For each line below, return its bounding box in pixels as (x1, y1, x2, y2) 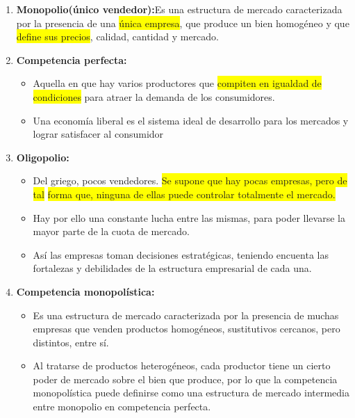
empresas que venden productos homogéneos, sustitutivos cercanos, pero (33, 321, 340, 336)
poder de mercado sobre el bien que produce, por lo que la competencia (33, 371, 338, 386)
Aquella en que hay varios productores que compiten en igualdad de (33, 76, 322, 90)
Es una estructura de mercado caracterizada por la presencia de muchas (33, 307, 339, 322)
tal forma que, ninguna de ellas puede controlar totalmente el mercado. (33, 186, 336, 201)
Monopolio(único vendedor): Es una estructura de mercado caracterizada (16, 2, 342, 16)
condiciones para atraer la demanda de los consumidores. (33, 89, 275, 104)
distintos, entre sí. (33, 335, 109, 349)
